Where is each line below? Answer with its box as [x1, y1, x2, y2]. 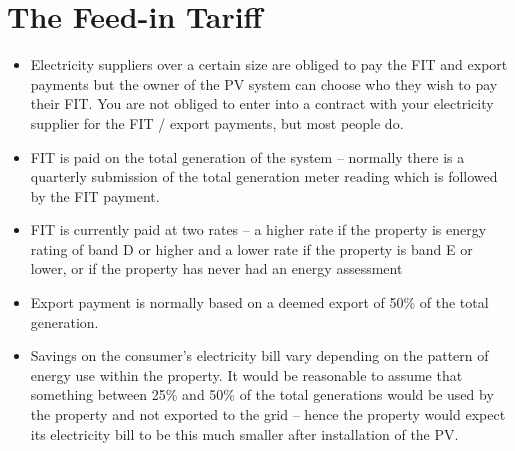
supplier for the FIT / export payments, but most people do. [30, 112, 404, 133]
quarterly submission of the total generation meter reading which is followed [30, 166, 498, 187]
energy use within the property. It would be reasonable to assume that [30, 364, 463, 385]
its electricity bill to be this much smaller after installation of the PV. [30, 423, 459, 444]
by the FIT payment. [30, 185, 160, 206]
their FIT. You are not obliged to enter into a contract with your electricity [30, 93, 494, 114]
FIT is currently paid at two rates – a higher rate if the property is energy [30, 219, 487, 240]
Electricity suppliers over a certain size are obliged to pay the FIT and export [30, 54, 508, 75]
